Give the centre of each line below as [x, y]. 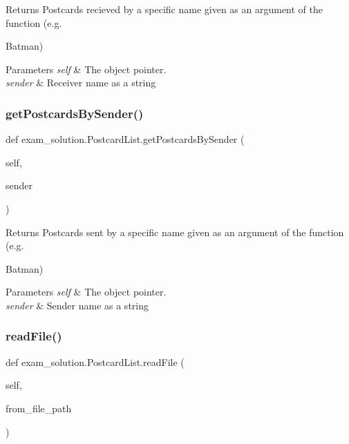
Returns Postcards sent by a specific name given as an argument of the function [175, 232]
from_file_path [39, 408]
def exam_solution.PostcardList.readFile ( [95, 361]
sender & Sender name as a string [77, 305]
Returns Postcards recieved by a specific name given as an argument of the [164, 9]
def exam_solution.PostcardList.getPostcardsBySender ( [125, 139]
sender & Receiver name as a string [81, 83]
